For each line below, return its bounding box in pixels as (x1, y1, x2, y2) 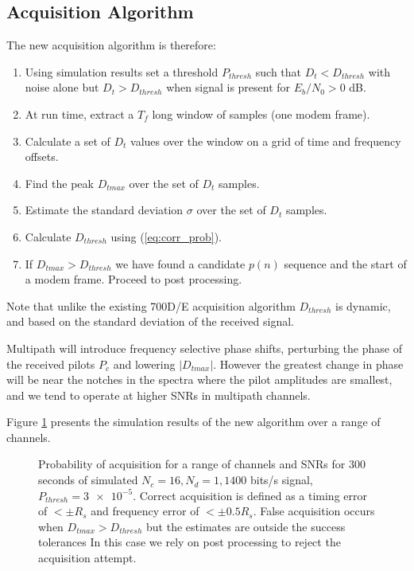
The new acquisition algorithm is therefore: (6, 37, 216, 53)
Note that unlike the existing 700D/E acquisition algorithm (6, 297, 296, 314)
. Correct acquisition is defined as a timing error (133, 487, 367, 503)
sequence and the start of (284, 255, 407, 272)
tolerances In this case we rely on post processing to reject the (38, 534, 341, 550)
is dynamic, (335, 297, 391, 314)
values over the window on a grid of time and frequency (130, 132, 401, 149)
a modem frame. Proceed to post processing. (25, 271, 242, 287)
